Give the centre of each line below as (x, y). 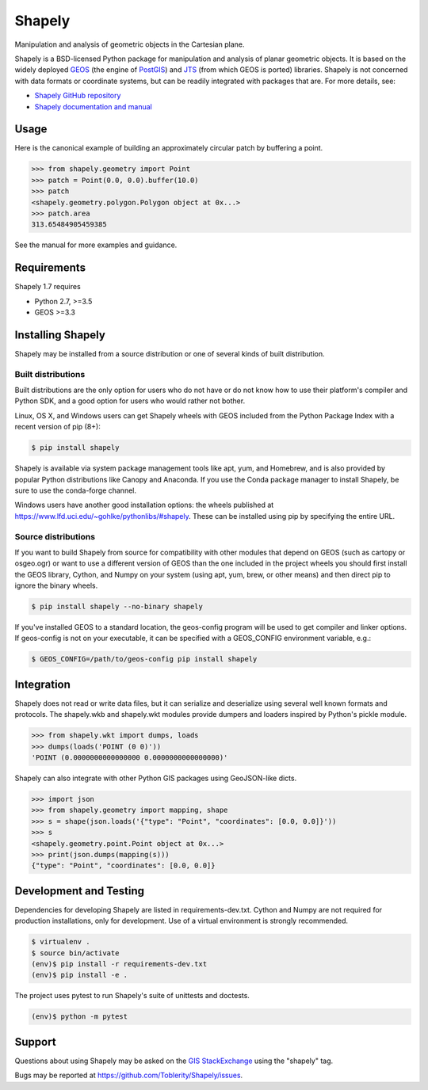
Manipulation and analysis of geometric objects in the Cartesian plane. (130, 44)
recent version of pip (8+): (57, 427)
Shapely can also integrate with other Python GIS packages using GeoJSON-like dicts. (156, 778)
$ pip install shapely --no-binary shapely (117, 607)
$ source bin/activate (75, 953)
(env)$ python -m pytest (80, 1017)
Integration (43, 684)
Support (35, 1042)
